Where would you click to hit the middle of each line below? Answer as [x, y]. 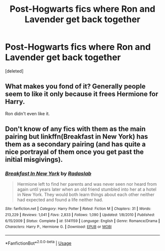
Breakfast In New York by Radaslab [48, 174]
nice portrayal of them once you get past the [74, 152]
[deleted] [14, 71]
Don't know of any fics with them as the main [75, 129]
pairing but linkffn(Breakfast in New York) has [77, 137]
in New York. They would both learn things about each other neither [86, 195]
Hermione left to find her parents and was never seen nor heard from [87, 184]
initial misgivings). [34, 160]
